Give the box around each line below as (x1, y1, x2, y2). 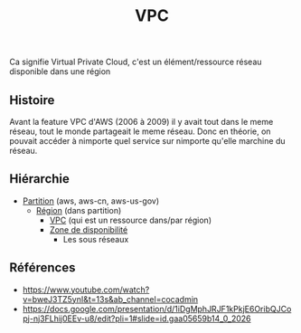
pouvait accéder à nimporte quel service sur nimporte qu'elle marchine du (9, 136, 286, 146)
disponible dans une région (9, 66, 111, 77)
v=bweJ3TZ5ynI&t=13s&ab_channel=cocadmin (22, 293, 199, 304)
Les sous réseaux (62, 233, 129, 244)
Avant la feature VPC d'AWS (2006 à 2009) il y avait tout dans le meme (9, 117, 274, 127)
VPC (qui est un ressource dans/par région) (49, 214, 212, 225)
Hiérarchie (9, 171, 71, 186)
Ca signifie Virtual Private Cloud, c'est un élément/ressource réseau (9, 56, 262, 68)
